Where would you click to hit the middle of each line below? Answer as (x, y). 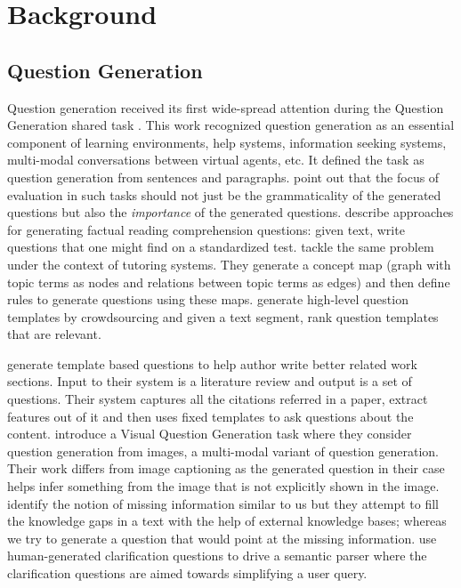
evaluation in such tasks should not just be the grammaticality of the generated (224, 194)
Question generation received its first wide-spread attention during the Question (226, 107)
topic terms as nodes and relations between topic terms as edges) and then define (229, 282)
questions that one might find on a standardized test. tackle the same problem (221, 247)
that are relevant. (54, 334)
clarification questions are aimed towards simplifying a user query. (187, 573)
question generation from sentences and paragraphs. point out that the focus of (223, 177)
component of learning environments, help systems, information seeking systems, (227, 142)
